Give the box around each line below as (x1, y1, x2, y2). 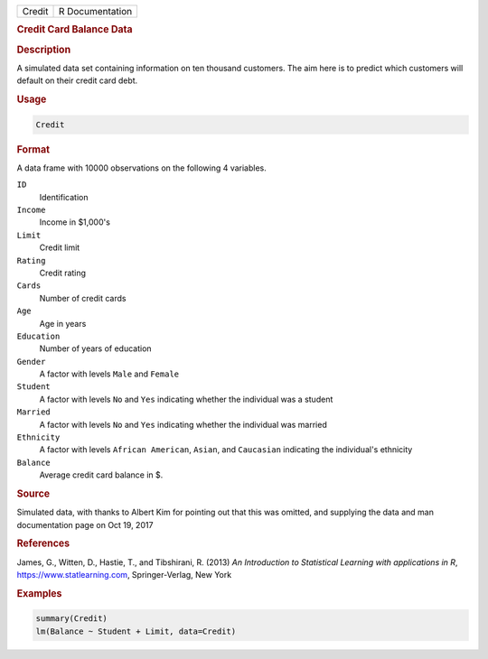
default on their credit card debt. (16, 75, 138, 86)
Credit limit (39, 242, 80, 253)
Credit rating (39, 267, 86, 278)
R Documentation (58, 5, 133, 17)
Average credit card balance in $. (39, 469, 164, 480)
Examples (16, 587, 62, 599)
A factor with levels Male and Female (39, 368, 180, 379)
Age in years (39, 318, 87, 329)
